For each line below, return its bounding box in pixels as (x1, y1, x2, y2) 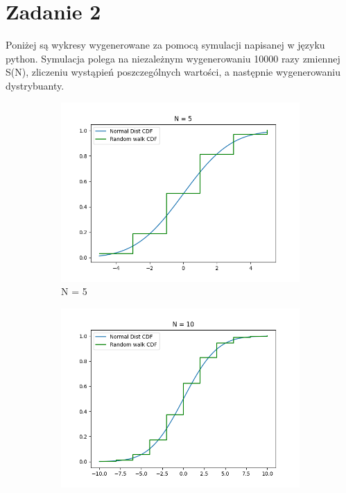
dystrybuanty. (6, 78, 64, 92)
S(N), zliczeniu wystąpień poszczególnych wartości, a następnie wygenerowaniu (6, 65, 340, 79)
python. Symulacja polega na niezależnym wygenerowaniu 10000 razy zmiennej (6, 51, 340, 65)
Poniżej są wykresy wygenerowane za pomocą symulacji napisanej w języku (6, 37, 325, 52)
